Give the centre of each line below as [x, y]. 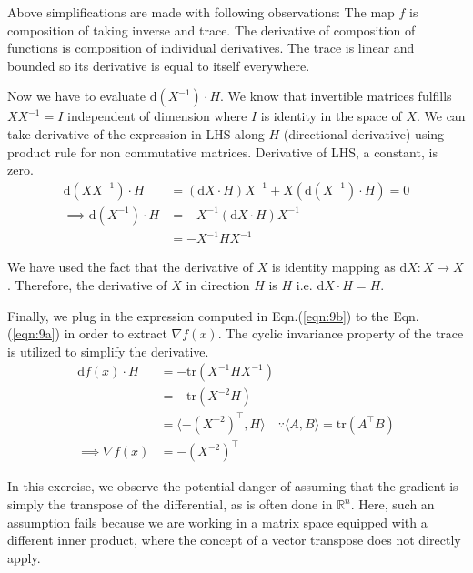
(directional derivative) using [364, 133]
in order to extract [116, 333]
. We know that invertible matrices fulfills [336, 96]
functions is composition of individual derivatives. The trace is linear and [211, 48]
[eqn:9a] [34, 333]
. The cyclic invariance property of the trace [341, 333]
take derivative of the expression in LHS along [136, 133]
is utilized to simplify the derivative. [108, 351]
